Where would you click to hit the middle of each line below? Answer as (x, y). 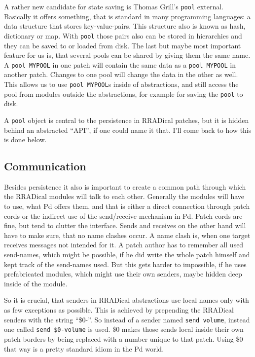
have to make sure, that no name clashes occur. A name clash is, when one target (127, 235)
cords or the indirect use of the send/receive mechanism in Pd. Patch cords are (123, 216)
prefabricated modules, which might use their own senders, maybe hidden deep (123, 274)
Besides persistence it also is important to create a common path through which (125, 186)
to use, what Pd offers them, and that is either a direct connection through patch (127, 206)
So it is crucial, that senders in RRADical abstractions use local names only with (127, 300)
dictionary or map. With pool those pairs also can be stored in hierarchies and (123, 35)
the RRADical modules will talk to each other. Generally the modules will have (124, 196)
